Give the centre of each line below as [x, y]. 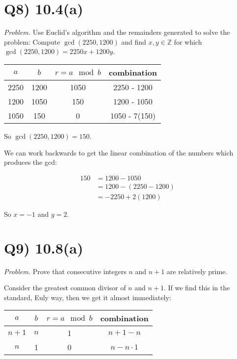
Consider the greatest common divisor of [65, 288]
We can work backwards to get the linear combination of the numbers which [119, 152]
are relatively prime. [197, 271]
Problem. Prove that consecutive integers [65, 271]
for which [188, 41]
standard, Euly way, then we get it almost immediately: [88, 297]
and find [134, 41]
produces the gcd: [30, 162]
